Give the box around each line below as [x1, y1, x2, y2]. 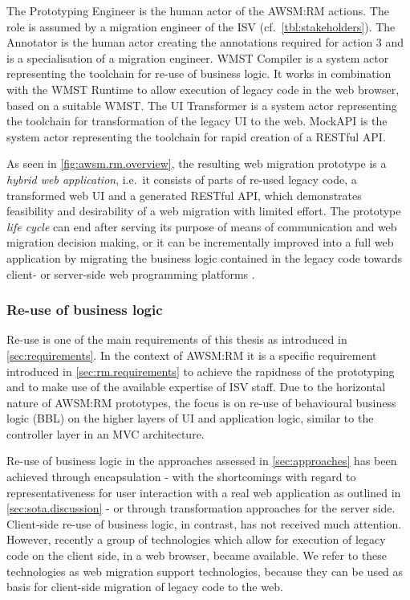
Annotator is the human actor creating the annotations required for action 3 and [6, 34, 404, 51]
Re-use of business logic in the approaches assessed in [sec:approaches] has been [6, 452, 397, 469]
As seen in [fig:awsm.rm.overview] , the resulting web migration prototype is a [6, 155, 387, 172]
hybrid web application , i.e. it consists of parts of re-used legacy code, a [6, 170, 357, 187]
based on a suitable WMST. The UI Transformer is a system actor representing [6, 96, 397, 113]
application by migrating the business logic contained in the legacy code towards [6, 249, 403, 266]
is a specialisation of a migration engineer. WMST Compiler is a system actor [6, 49, 389, 66]
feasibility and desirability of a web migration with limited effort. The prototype [6, 202, 401, 219]
